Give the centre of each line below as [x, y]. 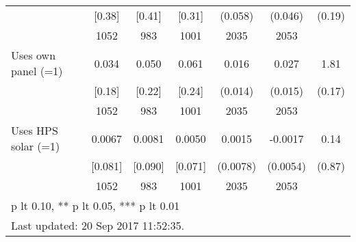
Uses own [34, 55]
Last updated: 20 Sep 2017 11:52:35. [98, 225]
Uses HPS [35, 130]
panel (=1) [37, 71]
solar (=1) [36, 146]
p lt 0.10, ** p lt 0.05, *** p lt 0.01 [96, 205]
